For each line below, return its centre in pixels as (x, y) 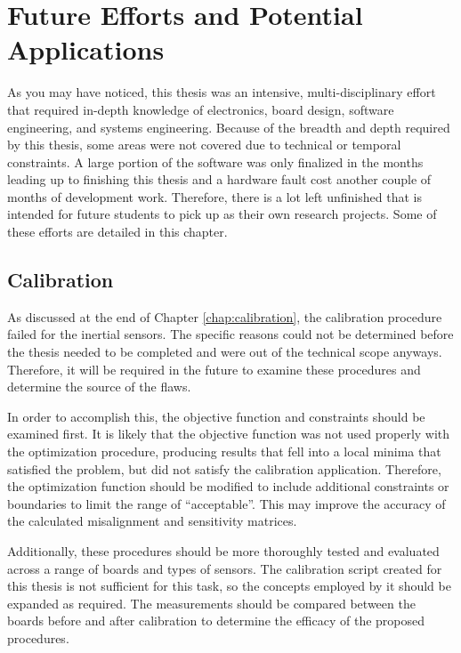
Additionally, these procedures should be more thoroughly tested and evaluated (223, 550)
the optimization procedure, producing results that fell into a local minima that (224, 451)
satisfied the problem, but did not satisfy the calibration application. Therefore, (224, 468)
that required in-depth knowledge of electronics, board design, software (201, 109)
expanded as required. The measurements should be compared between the (211, 603)
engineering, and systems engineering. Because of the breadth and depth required (229, 127)
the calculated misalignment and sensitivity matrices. (152, 521)
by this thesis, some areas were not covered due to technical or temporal (204, 145)
